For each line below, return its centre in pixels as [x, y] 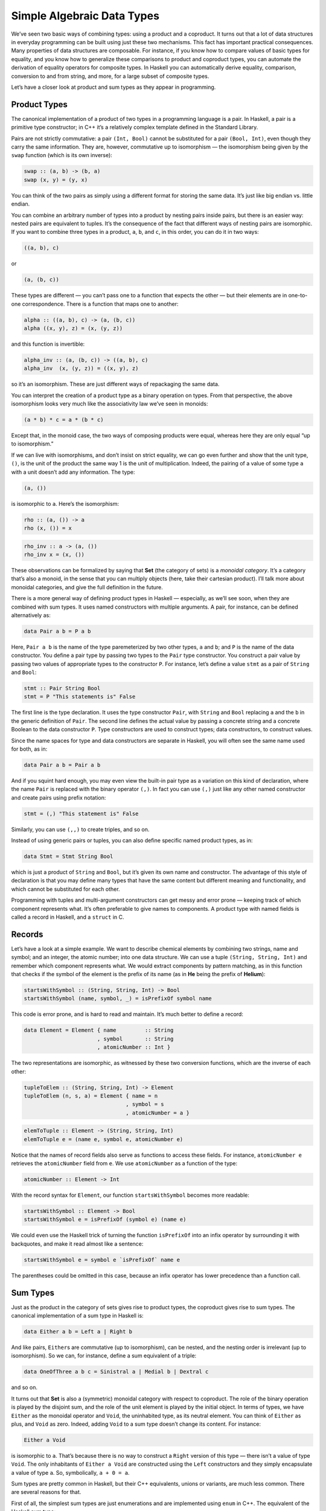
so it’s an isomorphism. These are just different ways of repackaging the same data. [115, 384]
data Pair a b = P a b [57, 631]
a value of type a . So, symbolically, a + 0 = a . [70, 1472]
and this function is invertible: [48, 344]
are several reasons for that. [46, 1492]
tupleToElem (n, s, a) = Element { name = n [91, 1096]
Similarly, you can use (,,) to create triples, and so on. [80, 829]
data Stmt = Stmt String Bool [69, 856]
